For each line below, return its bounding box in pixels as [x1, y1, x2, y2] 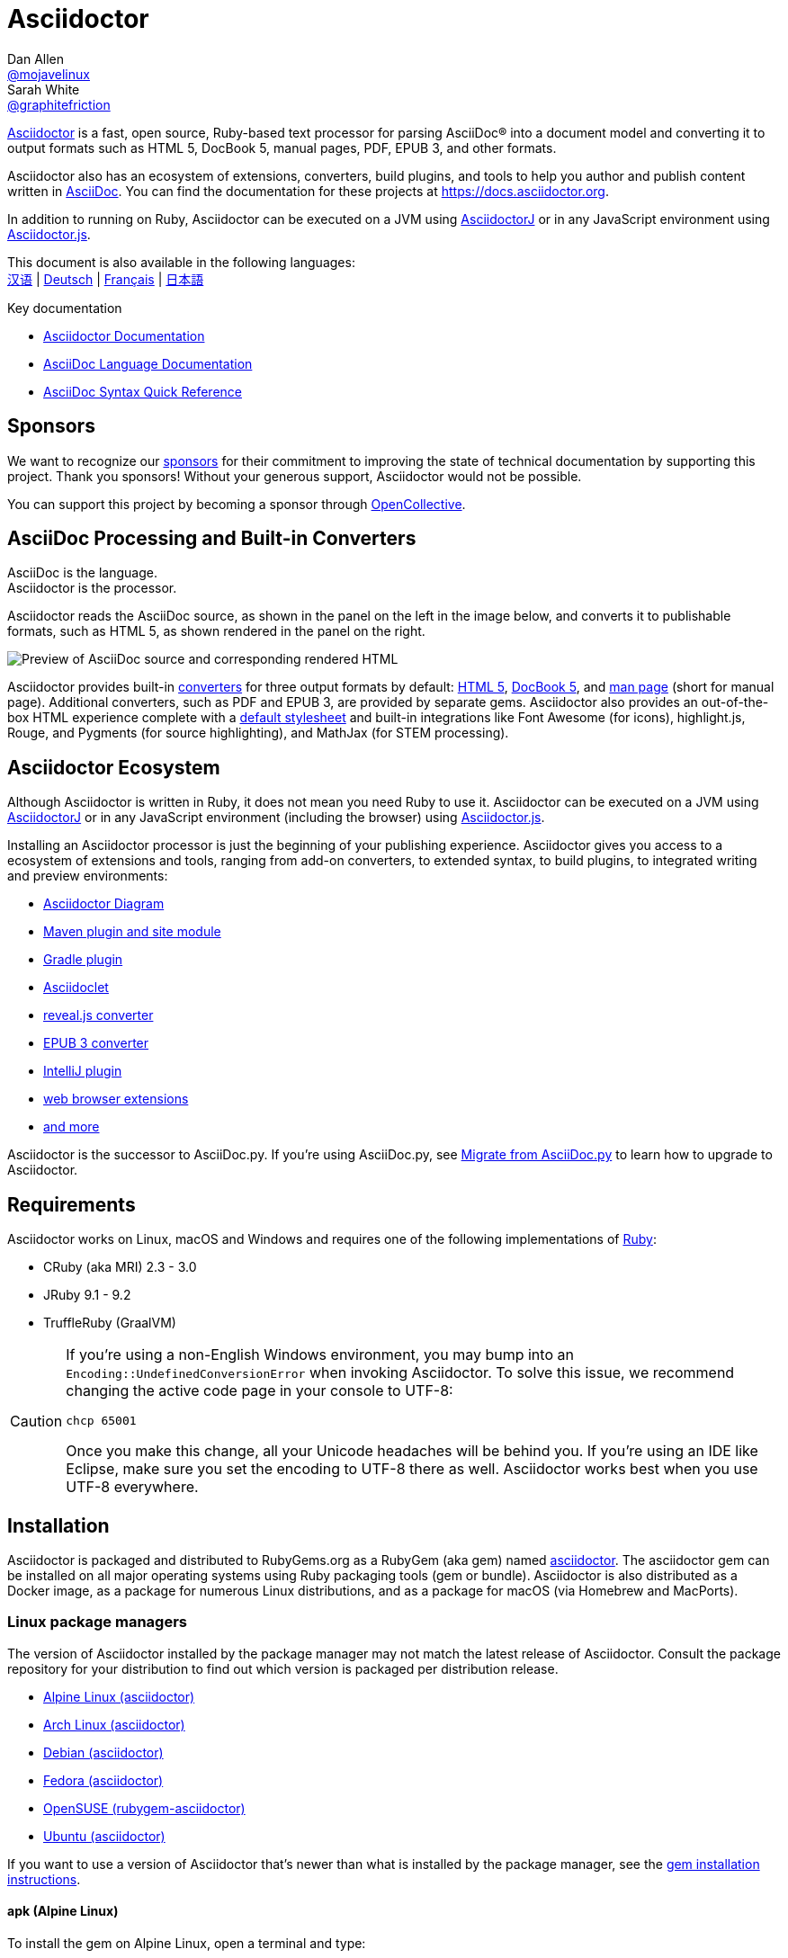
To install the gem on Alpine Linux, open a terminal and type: [7, 1935, 366, 1951]
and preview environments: [7, 868, 168, 884]
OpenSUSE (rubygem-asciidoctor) [43, 1800, 246, 1816]
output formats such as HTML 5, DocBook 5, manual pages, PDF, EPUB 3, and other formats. [7, 139, 557, 156]
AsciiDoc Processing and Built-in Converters [7, 527, 416, 550]
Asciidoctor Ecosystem [7, 755, 220, 779]
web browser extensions [43, 1091, 189, 1107]
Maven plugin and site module [43, 924, 221, 940]
